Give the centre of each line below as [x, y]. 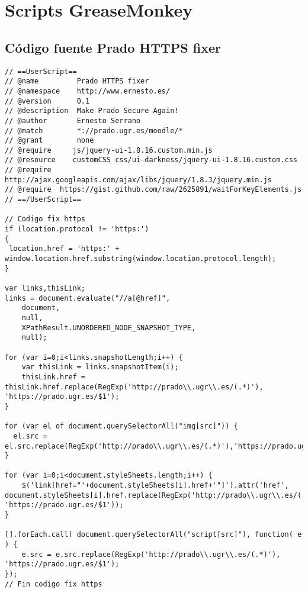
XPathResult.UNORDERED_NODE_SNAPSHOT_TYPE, [109, 328]
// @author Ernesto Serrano [73, 120]
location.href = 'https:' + [64, 249]
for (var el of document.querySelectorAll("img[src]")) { [121, 426]
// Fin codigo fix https [54, 584]
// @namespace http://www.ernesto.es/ [88, 91]
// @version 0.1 [47, 101]
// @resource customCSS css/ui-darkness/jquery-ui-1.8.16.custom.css [151, 160]
